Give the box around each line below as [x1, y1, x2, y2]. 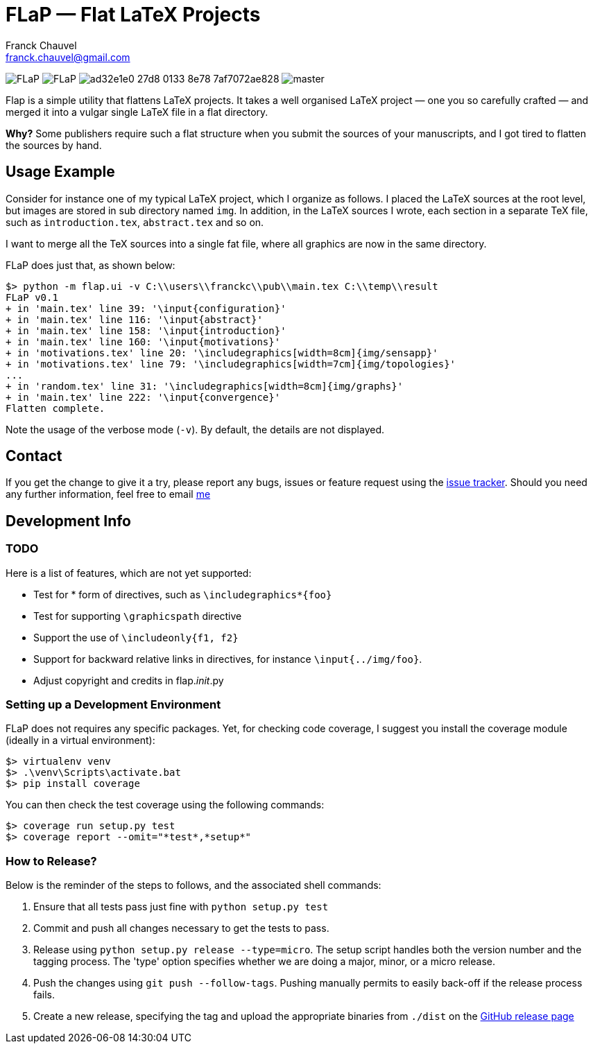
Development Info [6, 512, 131, 530]
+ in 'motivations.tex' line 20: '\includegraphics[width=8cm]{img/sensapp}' [6, 347, 438, 358]
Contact [6, 447, 62, 465]
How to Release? [6, 853, 97, 868]
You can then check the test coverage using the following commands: [6, 799, 325, 811]
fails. [33, 989, 55, 1001]
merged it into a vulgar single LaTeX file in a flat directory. [6, 105, 268, 118]
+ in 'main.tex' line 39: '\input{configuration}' [6, 302, 286, 314]
